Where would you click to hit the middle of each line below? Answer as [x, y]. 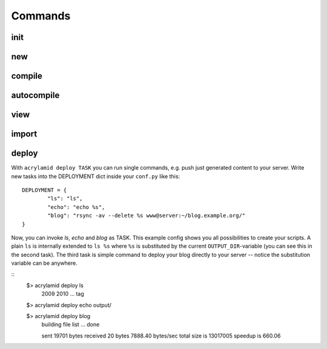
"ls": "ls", [65, 199]
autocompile [35, 95]
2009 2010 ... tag [63, 294]
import [24, 134]
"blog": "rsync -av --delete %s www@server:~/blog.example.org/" [147, 216]
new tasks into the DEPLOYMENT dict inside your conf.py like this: [96, 176]
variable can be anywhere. [45, 263]
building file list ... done [71, 325]
